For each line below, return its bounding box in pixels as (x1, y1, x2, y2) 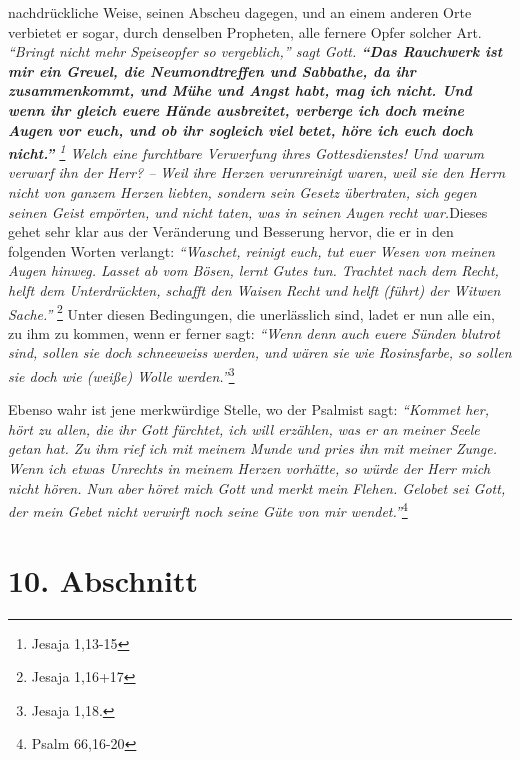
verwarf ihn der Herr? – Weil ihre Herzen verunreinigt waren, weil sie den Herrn (8, 162, 506, 183)
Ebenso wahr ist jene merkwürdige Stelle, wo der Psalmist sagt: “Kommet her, (8, 399, 489, 420)
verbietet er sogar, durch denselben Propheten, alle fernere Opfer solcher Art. (8, 21, 482, 42)
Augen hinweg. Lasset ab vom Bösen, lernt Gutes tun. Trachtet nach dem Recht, (8, 260, 499, 281)
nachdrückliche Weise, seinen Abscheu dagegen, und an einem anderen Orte (8, 2, 472, 22)
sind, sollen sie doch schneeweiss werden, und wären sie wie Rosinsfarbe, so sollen (8, 342, 512, 363)
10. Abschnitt (8, 559, 198, 600)
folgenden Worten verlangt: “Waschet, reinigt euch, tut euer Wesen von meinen (8, 240, 495, 261)
